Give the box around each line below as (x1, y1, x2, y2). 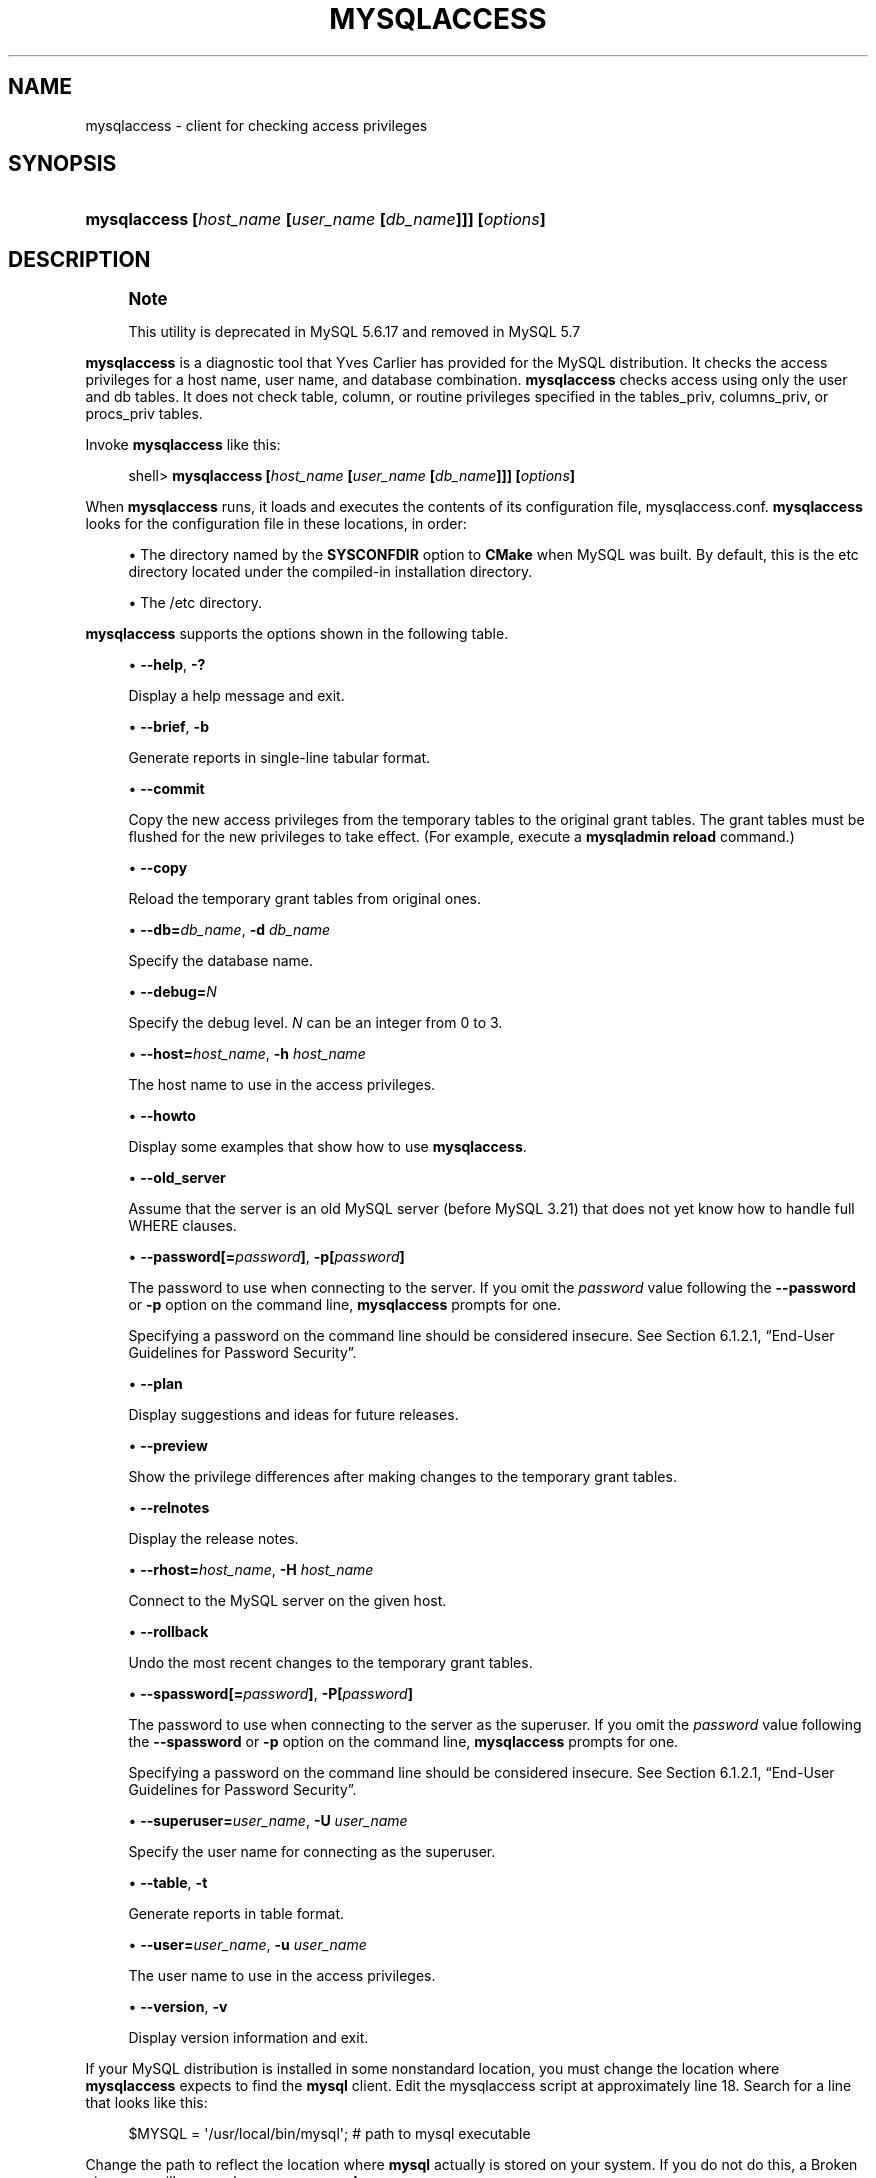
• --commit (128, 780, 205, 798)
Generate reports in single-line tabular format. (128, 749, 431, 767)
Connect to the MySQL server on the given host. (128, 1592, 447, 1610)
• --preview (128, 1437, 208, 1455)
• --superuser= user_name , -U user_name (128, 1812, 408, 1830)
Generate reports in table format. (128, 1905, 345, 1923)
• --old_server (128, 1169, 226, 1187)
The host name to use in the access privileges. (128, 1076, 436, 1094)
